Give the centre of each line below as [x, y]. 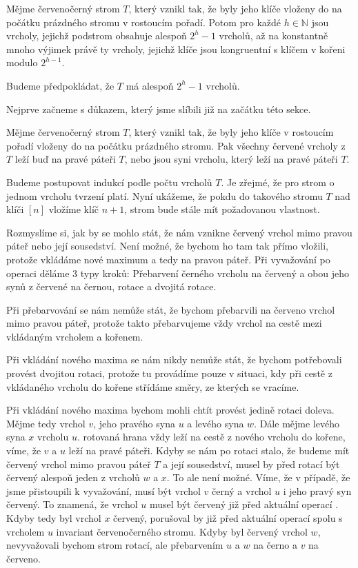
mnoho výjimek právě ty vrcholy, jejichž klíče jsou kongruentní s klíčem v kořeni [176, 49]
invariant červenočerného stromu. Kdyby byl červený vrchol [182, 531]
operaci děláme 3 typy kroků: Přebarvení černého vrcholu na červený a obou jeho [178, 273]
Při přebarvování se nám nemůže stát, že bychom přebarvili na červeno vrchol [171, 309]
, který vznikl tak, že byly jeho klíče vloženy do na [235, 8]
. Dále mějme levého [297, 423]
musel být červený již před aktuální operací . [244, 504]
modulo [22, 62]
